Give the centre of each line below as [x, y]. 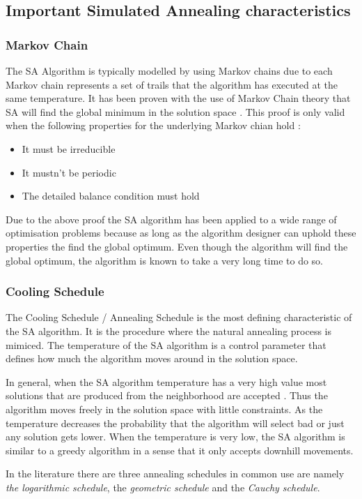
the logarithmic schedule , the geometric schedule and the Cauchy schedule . [163, 487]
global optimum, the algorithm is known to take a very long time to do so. [164, 260]
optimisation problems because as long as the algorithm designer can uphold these [181, 233]
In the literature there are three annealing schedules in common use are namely [175, 474]
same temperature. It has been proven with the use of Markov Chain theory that [178, 98]
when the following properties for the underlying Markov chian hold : [153, 125]
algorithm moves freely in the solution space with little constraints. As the [164, 409]
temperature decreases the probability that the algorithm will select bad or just [175, 423]
